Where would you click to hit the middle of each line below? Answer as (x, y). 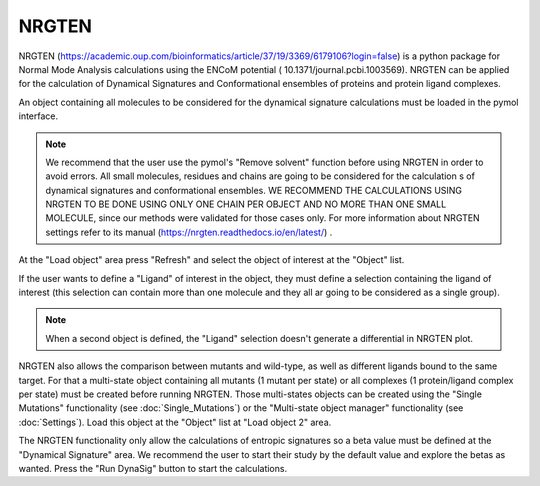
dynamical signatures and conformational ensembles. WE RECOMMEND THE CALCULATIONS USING (254, 190)
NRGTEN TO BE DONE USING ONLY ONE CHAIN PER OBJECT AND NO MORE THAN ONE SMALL (246, 204)
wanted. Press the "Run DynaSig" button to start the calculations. (153, 468)
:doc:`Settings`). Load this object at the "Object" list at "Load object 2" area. (175, 422)
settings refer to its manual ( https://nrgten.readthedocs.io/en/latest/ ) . (189, 232)
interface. (38, 116)
